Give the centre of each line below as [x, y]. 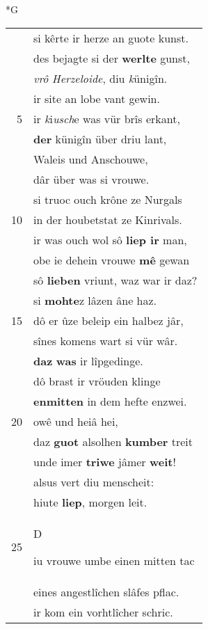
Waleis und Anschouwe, [91, 159]
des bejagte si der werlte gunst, [112, 58]
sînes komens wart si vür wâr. [106, 340]
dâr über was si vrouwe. [91, 179]
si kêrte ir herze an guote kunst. [111, 38]
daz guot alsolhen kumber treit [113, 441]
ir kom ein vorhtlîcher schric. [103, 612]
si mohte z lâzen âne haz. [95, 300]
